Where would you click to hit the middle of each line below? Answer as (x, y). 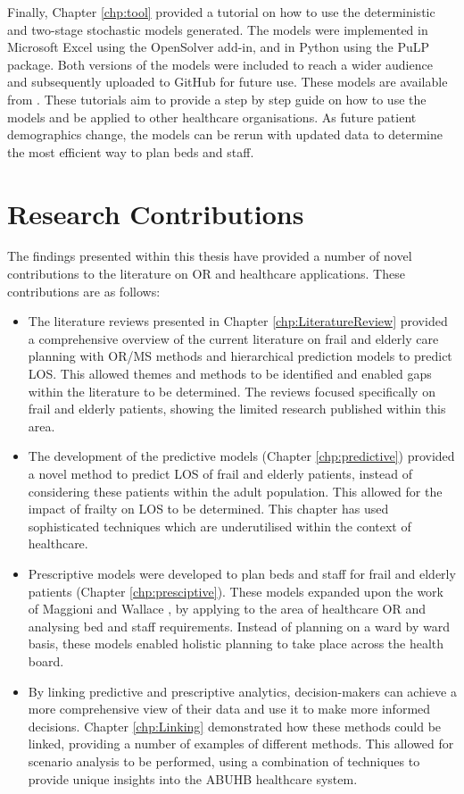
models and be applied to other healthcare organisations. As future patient (212, 117)
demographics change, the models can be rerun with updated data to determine (225, 134)
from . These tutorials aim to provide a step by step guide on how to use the (217, 99)
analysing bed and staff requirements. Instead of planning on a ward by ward (239, 626)
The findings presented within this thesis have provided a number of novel (210, 256)
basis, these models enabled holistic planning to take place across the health (236, 644)
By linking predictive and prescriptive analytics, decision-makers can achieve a (242, 691)
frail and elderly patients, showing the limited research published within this (237, 409)
